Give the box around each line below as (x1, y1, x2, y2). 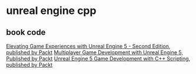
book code (6, 27, 46, 37)
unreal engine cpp (6, 4, 97, 17)
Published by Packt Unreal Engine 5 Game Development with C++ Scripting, (6, 55, 191, 62)
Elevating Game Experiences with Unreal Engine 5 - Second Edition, (6, 43, 171, 50)
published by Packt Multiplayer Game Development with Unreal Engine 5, (6, 49, 184, 56)
